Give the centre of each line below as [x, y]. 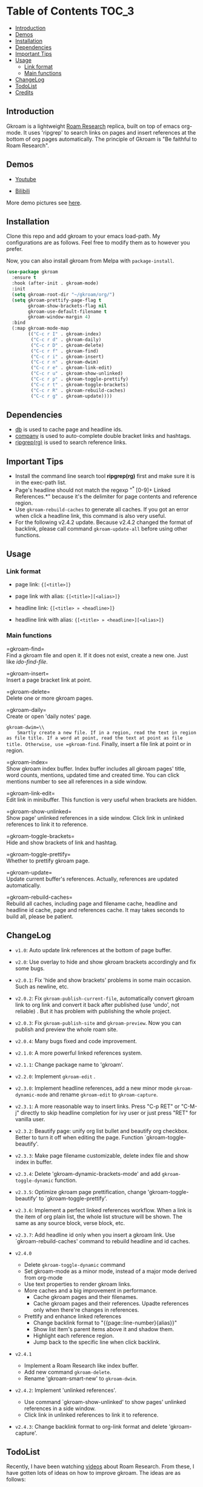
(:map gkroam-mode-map [40, 329]
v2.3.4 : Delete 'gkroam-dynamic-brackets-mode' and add [88, 1173]
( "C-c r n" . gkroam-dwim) [65, 362]
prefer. [15, 249]
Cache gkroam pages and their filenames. [85, 1297]
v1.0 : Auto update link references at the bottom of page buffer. [93, 950]
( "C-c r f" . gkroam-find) [65, 351]
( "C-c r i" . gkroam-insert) [67, 357]
